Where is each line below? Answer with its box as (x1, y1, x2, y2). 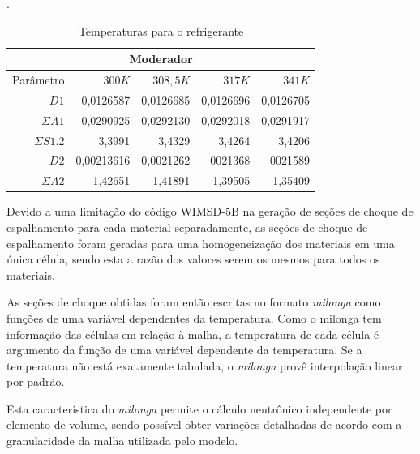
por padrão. (6, 373, 65, 390)
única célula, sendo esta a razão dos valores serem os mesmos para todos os (6, 251, 380, 268)
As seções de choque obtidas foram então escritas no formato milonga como (6, 293, 381, 311)
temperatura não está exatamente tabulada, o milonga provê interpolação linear (6, 357, 403, 374)
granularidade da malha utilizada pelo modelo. (6, 432, 238, 449)
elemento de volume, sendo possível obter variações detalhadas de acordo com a (6, 416, 402, 433)
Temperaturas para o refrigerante (78, 22, 244, 39)
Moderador (129, 50, 193, 67)
